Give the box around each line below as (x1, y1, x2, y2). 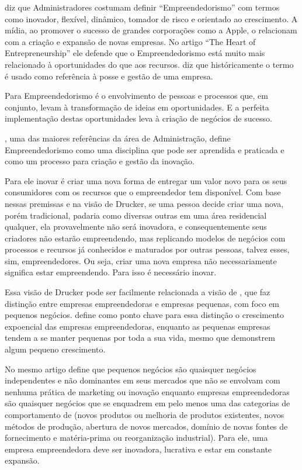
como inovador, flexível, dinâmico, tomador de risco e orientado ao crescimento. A (5, 12, 298, 25)
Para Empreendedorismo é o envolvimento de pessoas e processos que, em (5, 89, 268, 102)
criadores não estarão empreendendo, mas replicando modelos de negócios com (5, 231, 286, 244)
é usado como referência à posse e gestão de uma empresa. (5, 70, 213, 82)
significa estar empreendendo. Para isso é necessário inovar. (5, 266, 217, 278)
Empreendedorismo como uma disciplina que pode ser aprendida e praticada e (5, 143, 284, 155)
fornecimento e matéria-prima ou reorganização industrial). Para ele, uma (5, 431, 268, 444)
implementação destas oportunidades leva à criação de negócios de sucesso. (5, 112, 272, 125)
